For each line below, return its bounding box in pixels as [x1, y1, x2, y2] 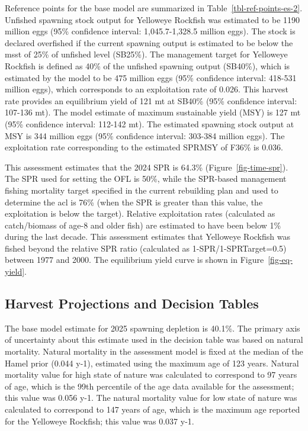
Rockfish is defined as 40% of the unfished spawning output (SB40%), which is [5, 59, 290, 72]
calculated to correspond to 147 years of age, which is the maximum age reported [5, 403, 300, 416]
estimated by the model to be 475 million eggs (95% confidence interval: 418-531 [5, 71, 297, 83]
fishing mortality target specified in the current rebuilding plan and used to [5, 184, 278, 196]
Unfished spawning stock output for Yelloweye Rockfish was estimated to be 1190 [5, 13, 300, 25]
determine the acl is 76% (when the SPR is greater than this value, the [5, 195, 263, 208]
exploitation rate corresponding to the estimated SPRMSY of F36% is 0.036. [5, 141, 283, 153]
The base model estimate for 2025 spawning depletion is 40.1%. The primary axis [5, 321, 300, 334]
